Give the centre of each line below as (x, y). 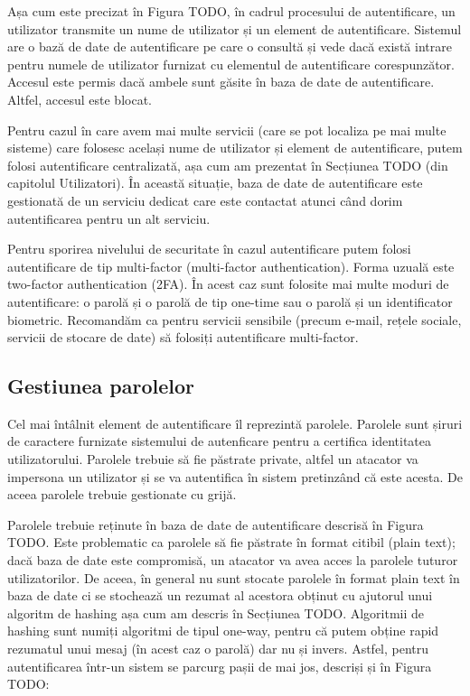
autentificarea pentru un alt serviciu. (109, 218)
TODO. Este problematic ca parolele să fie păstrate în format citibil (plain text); (231, 542)
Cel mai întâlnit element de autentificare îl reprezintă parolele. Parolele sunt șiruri (235, 423)
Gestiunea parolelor (101, 386)
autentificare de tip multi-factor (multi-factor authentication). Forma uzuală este (231, 266)
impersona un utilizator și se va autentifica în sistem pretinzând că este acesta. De (235, 476)
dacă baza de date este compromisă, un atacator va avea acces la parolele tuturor (233, 560)
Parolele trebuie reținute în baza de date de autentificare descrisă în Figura (216, 524)
